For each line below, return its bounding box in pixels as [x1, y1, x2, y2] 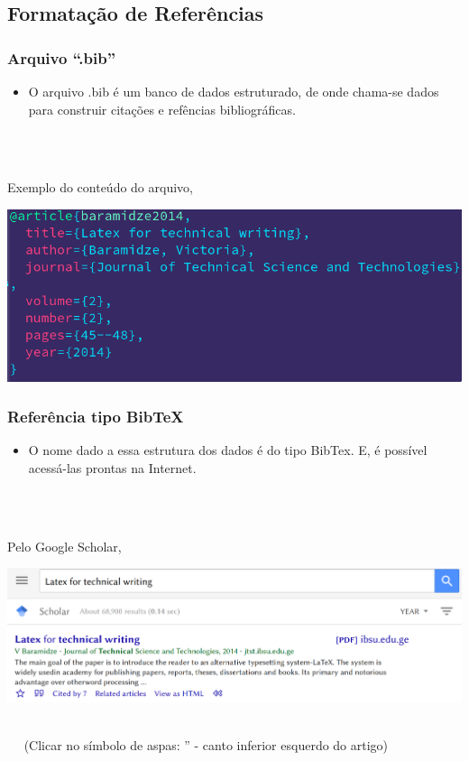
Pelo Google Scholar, [7, 536, 122, 555]
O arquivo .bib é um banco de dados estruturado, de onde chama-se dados [28, 82, 439, 100]
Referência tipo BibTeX [7, 405, 184, 428]
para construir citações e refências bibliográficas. [28, 99, 296, 118]
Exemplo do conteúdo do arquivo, [7, 178, 193, 197]
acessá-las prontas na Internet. [28, 458, 197, 477]
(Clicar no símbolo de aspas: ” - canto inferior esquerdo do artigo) [23, 736, 389, 755]
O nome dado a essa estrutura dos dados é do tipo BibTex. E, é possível [28, 441, 428, 459]
